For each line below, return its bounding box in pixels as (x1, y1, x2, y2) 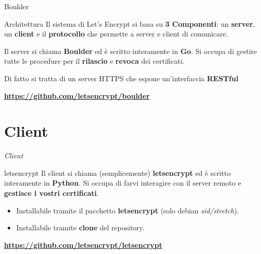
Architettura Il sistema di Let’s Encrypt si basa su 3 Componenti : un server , (4, 18, 255, 29)
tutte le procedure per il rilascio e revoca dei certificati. (4, 56, 185, 66)
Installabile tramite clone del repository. (16, 222, 145, 233)
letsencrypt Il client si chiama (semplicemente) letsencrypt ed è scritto (4, 167, 231, 178)
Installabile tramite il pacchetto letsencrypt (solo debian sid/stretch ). (16, 205, 239, 215)
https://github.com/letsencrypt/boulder (4, 90, 150, 101)
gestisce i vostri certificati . (4, 188, 99, 198)
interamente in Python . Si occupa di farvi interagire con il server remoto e (4, 177, 241, 188)
